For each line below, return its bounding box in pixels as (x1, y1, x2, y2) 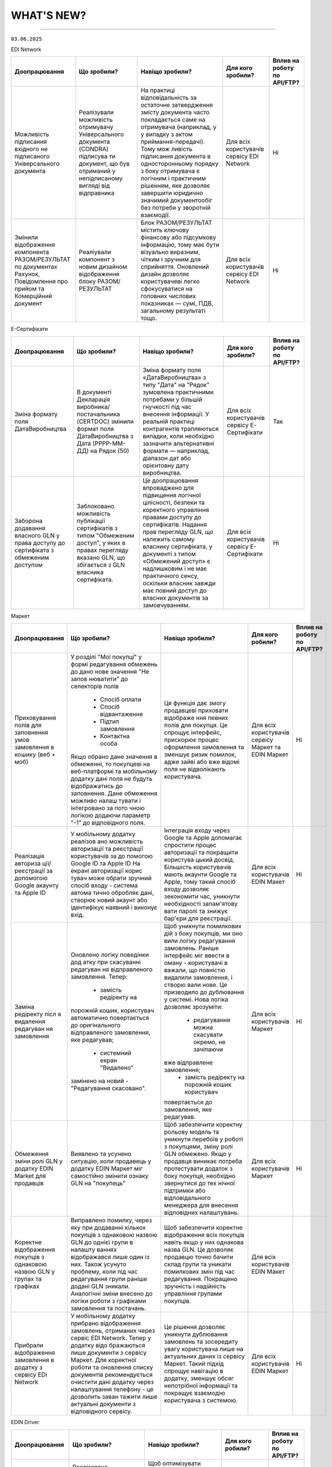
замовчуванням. (143, 601, 190, 609)
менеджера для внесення (164, 1201, 239, 1209)
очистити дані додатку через (70, 1378, 154, 1386)
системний (100, 1049, 131, 1057)
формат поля (76, 424, 114, 432)
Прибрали (14, 1341, 43, 1350)
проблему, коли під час (70, 1267, 138, 1276)
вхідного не (14, 145, 48, 153)
